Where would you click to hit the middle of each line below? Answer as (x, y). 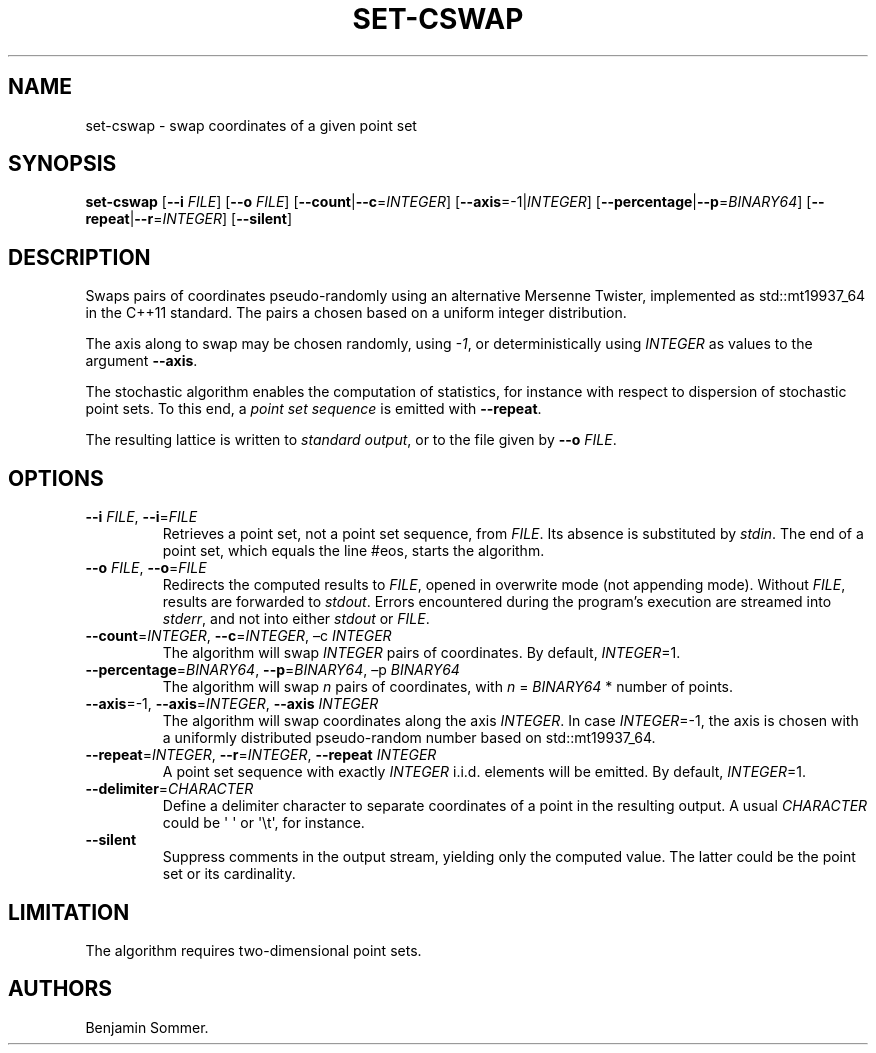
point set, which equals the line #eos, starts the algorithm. (353, 551)
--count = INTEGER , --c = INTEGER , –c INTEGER (238, 636)
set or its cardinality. (229, 874)
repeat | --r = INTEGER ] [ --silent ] (189, 219)
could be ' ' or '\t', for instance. (263, 823)
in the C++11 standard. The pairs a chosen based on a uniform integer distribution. (356, 313)
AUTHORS (60, 989)
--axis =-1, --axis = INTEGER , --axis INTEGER (232, 704)
